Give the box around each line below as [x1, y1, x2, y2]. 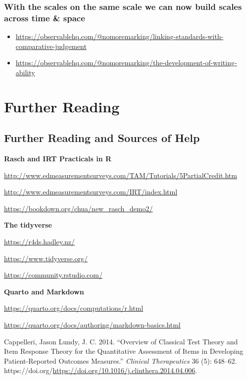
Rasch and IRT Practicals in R [4, 153, 112, 164]
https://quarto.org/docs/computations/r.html [4, 303, 144, 313]
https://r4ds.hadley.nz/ [4, 237, 75, 247]
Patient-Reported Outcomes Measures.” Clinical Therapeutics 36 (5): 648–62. [4, 355, 237, 366]
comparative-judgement [15, 41, 87, 51]
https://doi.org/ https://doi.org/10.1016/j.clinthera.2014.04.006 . [4, 365, 198, 376]
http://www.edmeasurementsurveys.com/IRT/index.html [4, 187, 178, 197]
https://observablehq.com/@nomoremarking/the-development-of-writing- [15, 57, 237, 68]
